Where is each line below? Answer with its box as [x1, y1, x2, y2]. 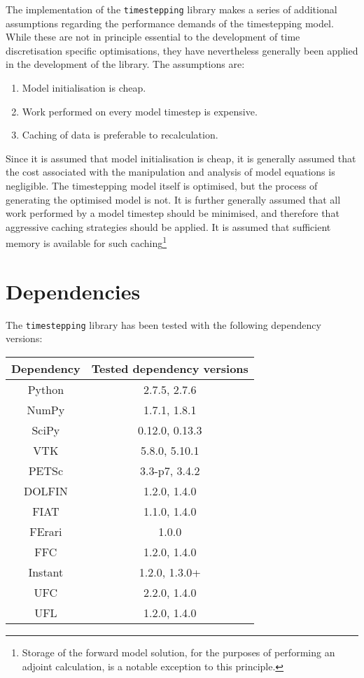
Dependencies [6, 276, 141, 305]
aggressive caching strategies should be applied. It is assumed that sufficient [6, 219, 331, 234]
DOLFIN [23, 483, 68, 499]
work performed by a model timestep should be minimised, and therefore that [6, 206, 339, 220]
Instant [28, 564, 64, 580]
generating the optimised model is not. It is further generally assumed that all [6, 192, 341, 206]
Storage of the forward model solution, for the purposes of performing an [22, 645, 335, 659]
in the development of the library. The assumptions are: [6, 57, 245, 71]
